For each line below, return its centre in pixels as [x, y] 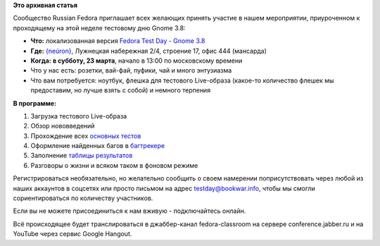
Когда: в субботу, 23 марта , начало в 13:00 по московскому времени [137, 61]
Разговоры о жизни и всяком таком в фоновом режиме [114, 165]
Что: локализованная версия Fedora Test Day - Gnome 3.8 [118, 41]
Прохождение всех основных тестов [86, 136]
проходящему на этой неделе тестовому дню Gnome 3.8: [99, 27]
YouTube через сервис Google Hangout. [72, 234]
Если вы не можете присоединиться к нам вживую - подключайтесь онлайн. [129, 211]
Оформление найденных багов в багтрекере [98, 146]
